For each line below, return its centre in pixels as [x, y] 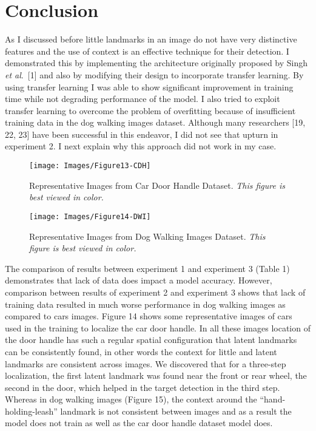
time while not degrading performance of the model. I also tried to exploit [143, 99]
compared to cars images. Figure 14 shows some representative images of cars [149, 316]
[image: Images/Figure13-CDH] [90, 166]
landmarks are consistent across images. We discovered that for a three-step [146, 363]
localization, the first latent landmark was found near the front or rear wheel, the [156, 375]
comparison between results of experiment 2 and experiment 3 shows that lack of [155, 292]
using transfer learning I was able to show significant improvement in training [149, 87]
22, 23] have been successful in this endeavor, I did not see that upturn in [142, 134]
